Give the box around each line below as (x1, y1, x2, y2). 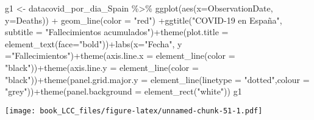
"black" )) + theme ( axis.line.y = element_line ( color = (5, 61, 199, 73)
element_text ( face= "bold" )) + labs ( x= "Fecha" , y (5, 37, 182, 50)
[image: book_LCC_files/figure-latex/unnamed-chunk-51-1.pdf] (5, 106, 263, 115)
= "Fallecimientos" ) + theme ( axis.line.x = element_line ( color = (5, 49, 235, 62)
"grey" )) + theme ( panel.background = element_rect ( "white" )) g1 (5, 85, 242, 98)
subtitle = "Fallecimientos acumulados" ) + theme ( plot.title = (5, 25, 229, 38)
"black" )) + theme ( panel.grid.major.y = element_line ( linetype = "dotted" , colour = (5, 73, 310, 85)
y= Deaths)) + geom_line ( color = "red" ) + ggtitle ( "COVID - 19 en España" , (5, 13, 282, 26)
